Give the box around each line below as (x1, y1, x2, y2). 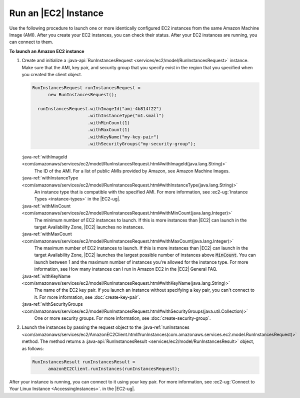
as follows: (21, 345, 44, 351)
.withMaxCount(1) (87, 127, 130, 133)
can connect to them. (9, 39, 53, 45)
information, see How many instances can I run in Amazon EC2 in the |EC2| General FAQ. (34, 266, 217, 272)
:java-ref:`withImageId (21, 153, 67, 160)
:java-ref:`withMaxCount (21, 231, 72, 237)
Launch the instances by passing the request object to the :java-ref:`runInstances (21, 324, 189, 330)
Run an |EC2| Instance (9, 8, 104, 19)
